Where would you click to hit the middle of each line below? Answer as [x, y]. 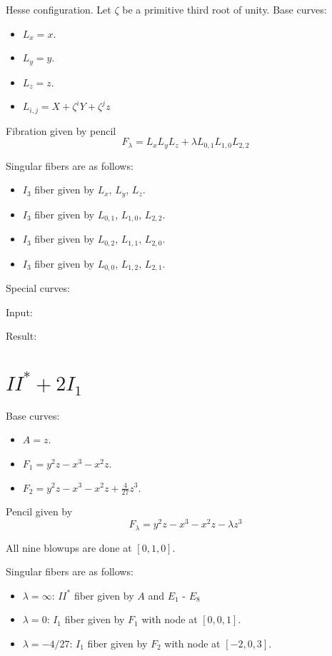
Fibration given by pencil [61, 130]
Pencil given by [39, 511]
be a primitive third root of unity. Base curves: [225, 9]
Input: [19, 312]
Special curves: [38, 288]
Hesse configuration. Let [59, 9]
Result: [21, 336]
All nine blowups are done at [69, 547]
